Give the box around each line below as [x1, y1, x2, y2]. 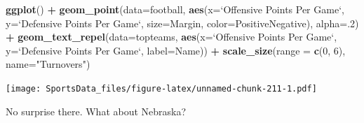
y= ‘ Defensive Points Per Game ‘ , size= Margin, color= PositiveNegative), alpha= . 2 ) [6, 15, 359, 30]
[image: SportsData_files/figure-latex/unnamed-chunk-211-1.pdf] [6, 83, 317, 94]
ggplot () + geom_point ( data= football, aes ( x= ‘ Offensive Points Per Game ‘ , [6, 2, 344, 16]
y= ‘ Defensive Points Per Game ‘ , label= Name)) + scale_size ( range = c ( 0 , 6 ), [6, 43, 346, 57]
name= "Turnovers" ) [6, 57, 90, 71]
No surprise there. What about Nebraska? [6, 103, 187, 118]
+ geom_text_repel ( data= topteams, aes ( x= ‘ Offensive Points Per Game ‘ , [6, 29, 337, 44]
